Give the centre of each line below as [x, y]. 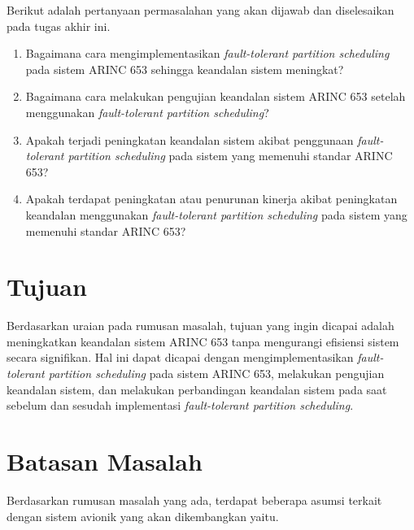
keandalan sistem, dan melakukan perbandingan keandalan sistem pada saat [197, 389]
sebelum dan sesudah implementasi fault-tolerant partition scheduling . [180, 405]
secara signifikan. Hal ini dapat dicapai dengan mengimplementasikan [180, 357]
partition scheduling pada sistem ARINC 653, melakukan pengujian [216, 374]
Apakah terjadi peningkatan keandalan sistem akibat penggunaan [190, 139]
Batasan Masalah [105, 461]
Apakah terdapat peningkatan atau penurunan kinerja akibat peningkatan [211, 199]
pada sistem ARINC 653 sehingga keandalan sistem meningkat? [185, 69]
